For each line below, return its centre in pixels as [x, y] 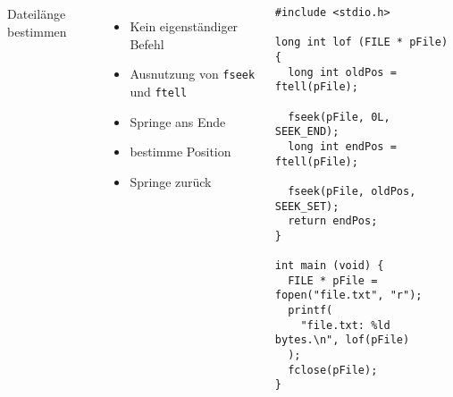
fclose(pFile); [333, 370]
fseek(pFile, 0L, [339, 117]
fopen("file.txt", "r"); [348, 296]
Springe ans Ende [178, 121]
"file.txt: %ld [345, 325]
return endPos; [333, 221]
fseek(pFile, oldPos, [352, 191]
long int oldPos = [342, 72]
